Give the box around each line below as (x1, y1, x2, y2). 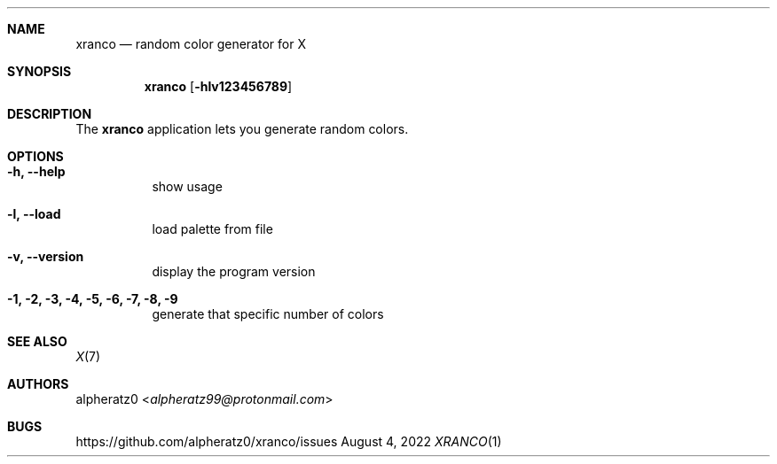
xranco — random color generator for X (75, 36, 306, 51)
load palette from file (152, 221, 273, 236)
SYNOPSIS (7, 64, 72, 79)
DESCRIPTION (7, 106, 92, 121)
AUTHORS (7, 376, 69, 391)
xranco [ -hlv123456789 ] (144, 79, 293, 94)
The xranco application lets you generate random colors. (75, 121, 409, 136)
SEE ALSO (7, 334, 67, 349)
